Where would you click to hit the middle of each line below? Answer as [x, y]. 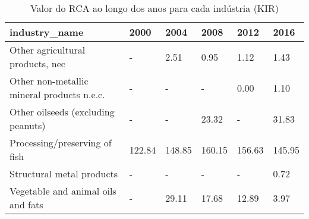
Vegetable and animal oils [63, 191]
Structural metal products [64, 173]
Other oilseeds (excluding [62, 112]
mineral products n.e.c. [57, 94]
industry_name [47, 32]
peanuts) [28, 125]
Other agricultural [48, 50]
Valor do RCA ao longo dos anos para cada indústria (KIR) [154, 8]
